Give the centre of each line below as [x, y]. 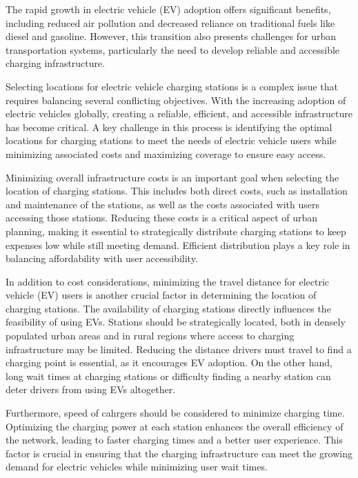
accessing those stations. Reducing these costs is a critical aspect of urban [162, 218]
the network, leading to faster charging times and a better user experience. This [174, 440]
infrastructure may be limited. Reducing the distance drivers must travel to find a [179, 349]
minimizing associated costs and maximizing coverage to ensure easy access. [166, 153]
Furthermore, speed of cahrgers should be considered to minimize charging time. [175, 413]
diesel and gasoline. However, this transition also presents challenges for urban [171, 36]
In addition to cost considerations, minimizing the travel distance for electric [168, 281]
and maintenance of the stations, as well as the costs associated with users [162, 204]
